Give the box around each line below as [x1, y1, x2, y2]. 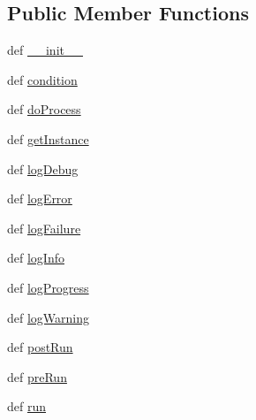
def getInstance [7, 129, 89, 148]
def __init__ [7, 41, 83, 59]
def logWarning [7, 308, 90, 326]
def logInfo [7, 248, 64, 267]
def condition [7, 70, 78, 88]
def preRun [7, 367, 67, 386]
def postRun [7, 338, 73, 356]
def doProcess [7, 100, 81, 118]
